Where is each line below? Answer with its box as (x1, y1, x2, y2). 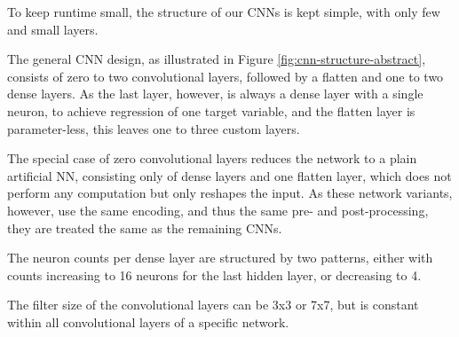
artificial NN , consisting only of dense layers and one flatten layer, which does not (7, 166, 452, 184)
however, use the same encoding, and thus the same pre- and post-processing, (7, 200, 429, 219)
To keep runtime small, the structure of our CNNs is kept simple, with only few (7, 3, 440, 20)
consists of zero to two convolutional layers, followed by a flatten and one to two (7, 67, 444, 85)
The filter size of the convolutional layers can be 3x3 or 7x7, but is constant (7, 295, 419, 314)
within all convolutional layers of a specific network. (7, 312, 289, 331)
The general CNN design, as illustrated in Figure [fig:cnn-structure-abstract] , (7, 50, 426, 68)
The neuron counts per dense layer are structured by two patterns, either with (7, 248, 433, 267)
